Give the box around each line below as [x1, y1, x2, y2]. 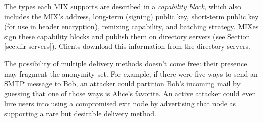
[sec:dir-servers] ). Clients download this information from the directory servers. [4, 41, 250, 52]
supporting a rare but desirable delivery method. [4, 108, 156, 118]
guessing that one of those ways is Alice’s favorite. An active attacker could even [4, 88, 256, 99]
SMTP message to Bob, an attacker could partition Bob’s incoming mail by [4, 78, 241, 89]
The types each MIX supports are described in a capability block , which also [4, 1, 241, 11]
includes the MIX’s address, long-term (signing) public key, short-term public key [4, 11, 259, 21]
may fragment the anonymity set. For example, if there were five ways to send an [4, 68, 258, 79]
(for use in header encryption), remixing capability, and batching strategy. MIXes [4, 21, 259, 32]
